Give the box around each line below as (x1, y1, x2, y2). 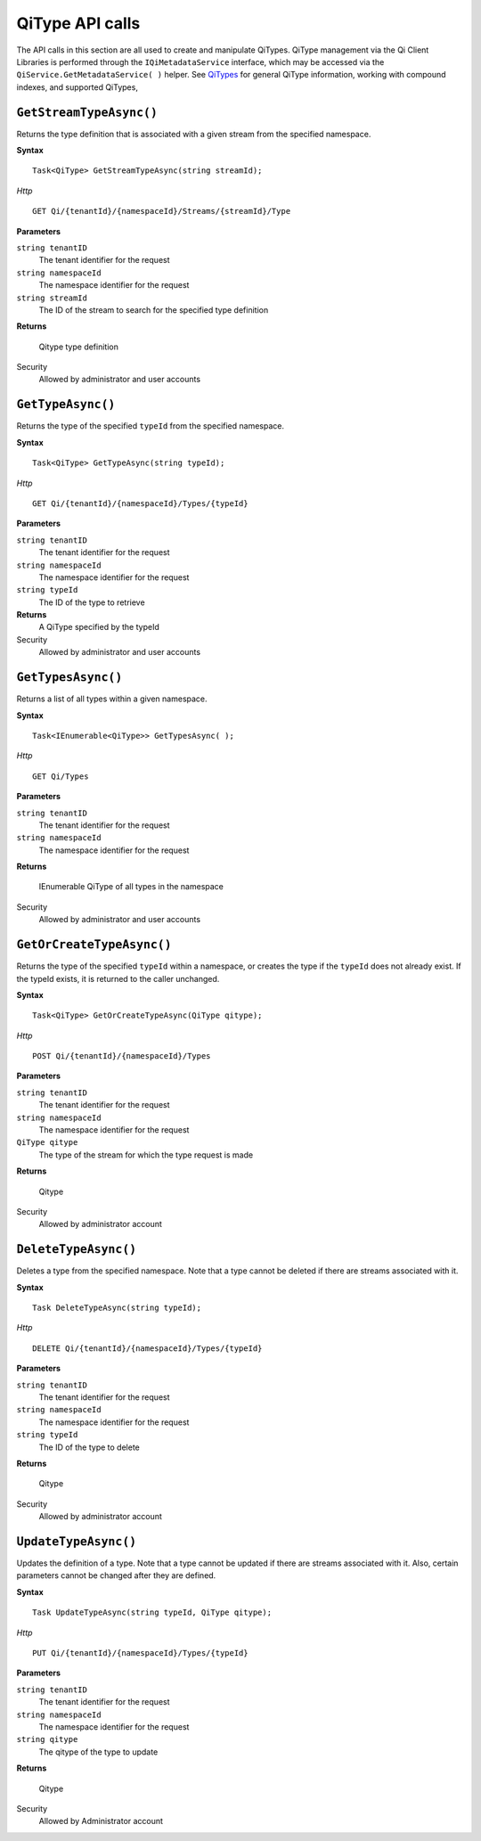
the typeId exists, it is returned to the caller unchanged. (16, 973, 220, 984)
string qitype (16, 1734, 78, 1745)
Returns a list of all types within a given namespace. (16, 693, 208, 704)
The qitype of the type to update (38, 1747, 159, 1757)
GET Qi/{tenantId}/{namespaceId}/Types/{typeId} (32, 498, 249, 508)
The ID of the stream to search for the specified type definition (38, 304, 269, 315)
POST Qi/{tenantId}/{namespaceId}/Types (32, 1051, 211, 1061)
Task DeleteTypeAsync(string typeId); (32, 1303, 202, 1313)
